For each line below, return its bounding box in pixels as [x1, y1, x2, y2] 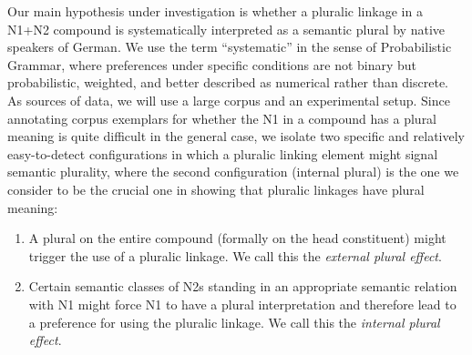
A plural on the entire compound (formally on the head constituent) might [28, 228, 446, 248]
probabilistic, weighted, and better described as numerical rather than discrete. [7, 73, 448, 92]
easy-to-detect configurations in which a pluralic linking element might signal [7, 144, 438, 163]
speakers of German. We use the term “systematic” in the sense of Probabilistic [7, 37, 452, 56]
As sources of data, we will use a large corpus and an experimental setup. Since [7, 90, 450, 109]
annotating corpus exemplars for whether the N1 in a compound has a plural [7, 108, 437, 127]
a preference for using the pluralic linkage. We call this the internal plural [28, 312, 440, 331]
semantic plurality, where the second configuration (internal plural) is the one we [7, 162, 459, 181]
